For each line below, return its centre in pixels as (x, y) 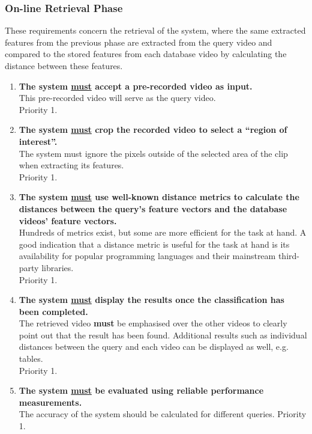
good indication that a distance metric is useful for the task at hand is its (154, 244)
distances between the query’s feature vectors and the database (153, 208)
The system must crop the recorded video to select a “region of (153, 130)
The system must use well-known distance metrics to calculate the (159, 197)
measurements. (50, 402)
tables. (31, 359)
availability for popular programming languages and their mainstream (147, 256)
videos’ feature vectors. (68, 220)
